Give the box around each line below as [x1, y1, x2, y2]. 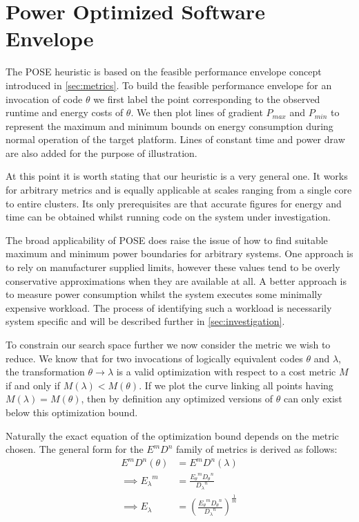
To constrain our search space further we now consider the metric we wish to [6, 337, 331, 351]
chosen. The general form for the [6, 442, 144, 456]
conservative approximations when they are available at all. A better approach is [6, 273, 347, 288]
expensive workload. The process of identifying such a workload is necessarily [6, 300, 332, 315]
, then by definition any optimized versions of [81, 391, 273, 406]
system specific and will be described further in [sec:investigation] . [6, 314, 285, 328]
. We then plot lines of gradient [130, 105, 263, 120]
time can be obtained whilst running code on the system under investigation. [6, 209, 331, 224]
